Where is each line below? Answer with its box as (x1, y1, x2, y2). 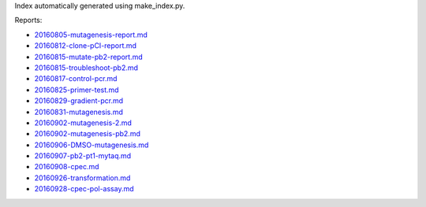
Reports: (14, 16, 43, 25)
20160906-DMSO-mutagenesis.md (34, 140, 149, 150)
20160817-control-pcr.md (34, 74, 118, 83)
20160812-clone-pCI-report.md (34, 41, 137, 50)
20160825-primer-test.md (34, 85, 119, 94)
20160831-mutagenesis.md (34, 107, 124, 116)
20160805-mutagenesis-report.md (34, 30, 148, 39)
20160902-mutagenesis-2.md (34, 118, 132, 128)
